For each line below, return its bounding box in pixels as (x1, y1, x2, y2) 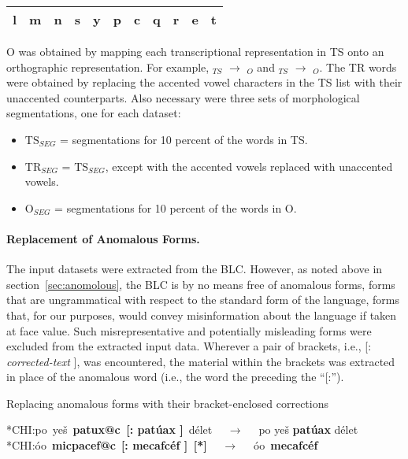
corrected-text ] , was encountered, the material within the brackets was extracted (6, 353, 395, 369)
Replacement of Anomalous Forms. (6, 230, 200, 246)
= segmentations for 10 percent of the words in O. (54, 199, 297, 216)
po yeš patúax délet (258, 421, 358, 438)
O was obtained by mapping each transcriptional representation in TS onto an (6, 43, 384, 59)
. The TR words (319, 58, 397, 75)
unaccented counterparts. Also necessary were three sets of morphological (6, 89, 360, 105)
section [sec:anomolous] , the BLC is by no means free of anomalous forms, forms (6, 276, 395, 292)
